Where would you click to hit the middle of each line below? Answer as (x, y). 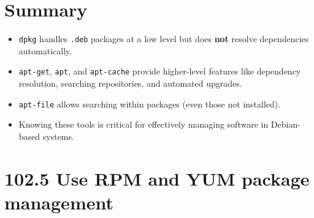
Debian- (285, 124)
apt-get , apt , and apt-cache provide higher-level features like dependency (160, 71)
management (59, 202)
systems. (58, 136)
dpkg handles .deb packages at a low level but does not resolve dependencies (164, 39)
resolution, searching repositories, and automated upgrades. (130, 83)
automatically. (45, 50)
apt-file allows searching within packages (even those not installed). (150, 104)
